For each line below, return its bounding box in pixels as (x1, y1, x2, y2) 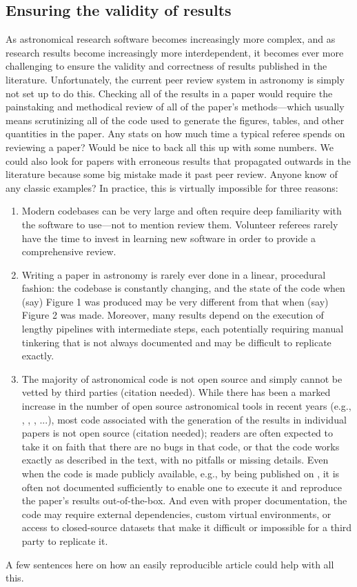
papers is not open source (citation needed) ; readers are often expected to (21, 426, 334, 440)
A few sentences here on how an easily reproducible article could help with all (6, 557, 334, 571)
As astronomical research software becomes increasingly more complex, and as (6, 32, 336, 46)
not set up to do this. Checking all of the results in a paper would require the (6, 86, 333, 100)
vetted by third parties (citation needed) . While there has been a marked (21, 385, 331, 399)
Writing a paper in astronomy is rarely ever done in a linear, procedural (21, 267, 326, 281)
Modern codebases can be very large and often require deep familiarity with (21, 203, 342, 218)
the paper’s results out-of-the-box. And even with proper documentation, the (21, 493, 347, 508)
